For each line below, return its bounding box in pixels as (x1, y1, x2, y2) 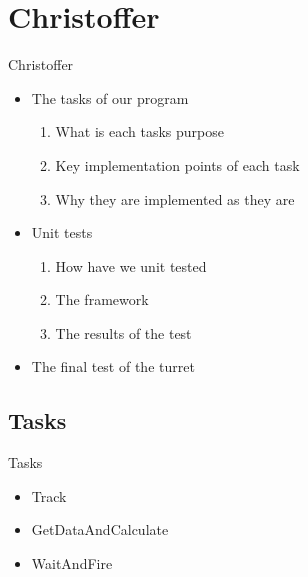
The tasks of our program (31, 87, 189, 108)
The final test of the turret (31, 356, 195, 377)
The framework (55, 289, 149, 310)
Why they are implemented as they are (55, 188, 295, 209)
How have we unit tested (55, 255, 207, 276)
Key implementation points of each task (55, 154, 300, 175)
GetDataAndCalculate (31, 519, 169, 540)
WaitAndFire (31, 553, 113, 574)
